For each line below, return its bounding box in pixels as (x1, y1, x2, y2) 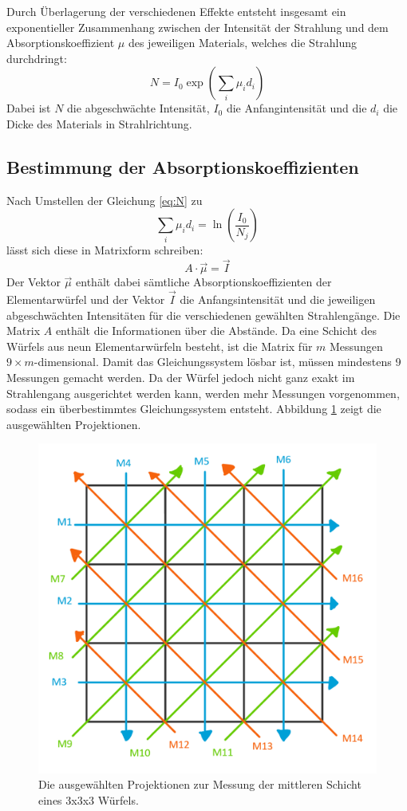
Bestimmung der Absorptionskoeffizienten (6, 154, 359, 179)
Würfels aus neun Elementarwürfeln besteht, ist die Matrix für (6, 337, 313, 354)
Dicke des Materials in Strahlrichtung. (6, 115, 192, 132)
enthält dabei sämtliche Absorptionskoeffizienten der (76, 274, 332, 290)
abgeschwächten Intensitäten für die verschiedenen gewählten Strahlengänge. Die (6, 306, 401, 323)
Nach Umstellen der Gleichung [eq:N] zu (6, 191, 203, 208)
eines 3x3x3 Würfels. (38, 791, 139, 808)
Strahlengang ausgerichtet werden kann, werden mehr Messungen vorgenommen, (6, 384, 400, 401)
